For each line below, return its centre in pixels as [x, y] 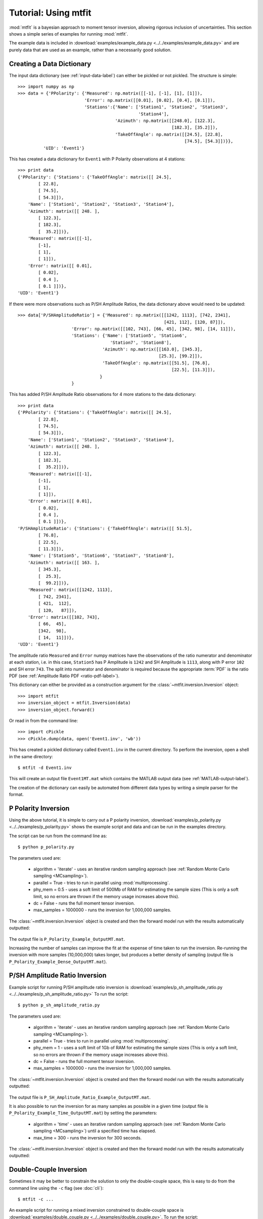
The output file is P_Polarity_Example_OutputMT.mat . [67, 939]
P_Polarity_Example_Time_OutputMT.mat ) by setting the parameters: [83, 1113]
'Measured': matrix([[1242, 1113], [70, 590]
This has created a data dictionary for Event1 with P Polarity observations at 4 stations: [97, 159]
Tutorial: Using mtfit [50, 13]
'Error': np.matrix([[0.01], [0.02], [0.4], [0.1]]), [150, 100]
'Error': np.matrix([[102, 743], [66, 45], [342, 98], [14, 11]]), [154, 329]
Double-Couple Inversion [48, 1170]
